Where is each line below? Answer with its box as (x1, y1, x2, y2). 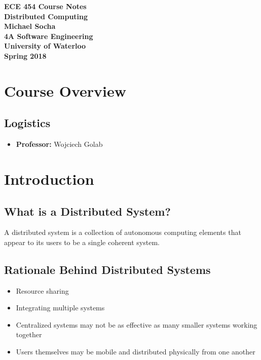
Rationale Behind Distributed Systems (4, 261, 211, 277)
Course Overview (4, 80, 126, 101)
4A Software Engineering (4, 30, 93, 41)
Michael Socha (4, 21, 56, 31)
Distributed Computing (4, 11, 88, 21)
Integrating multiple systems (16, 302, 105, 313)
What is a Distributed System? (4, 203, 171, 219)
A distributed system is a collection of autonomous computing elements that (4, 227, 241, 237)
